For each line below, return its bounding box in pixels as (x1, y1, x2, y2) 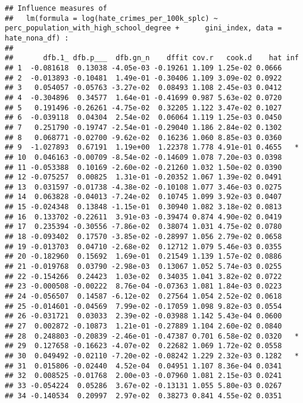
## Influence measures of (5, 4, 107, 13)
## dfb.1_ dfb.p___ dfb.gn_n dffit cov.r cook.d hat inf (5, 54, 299, 63)
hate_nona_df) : (5, 33, 69, 42)
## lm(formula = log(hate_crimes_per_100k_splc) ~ (5, 14, 218, 23)
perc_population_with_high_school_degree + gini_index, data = (5, 24, 282, 33)
